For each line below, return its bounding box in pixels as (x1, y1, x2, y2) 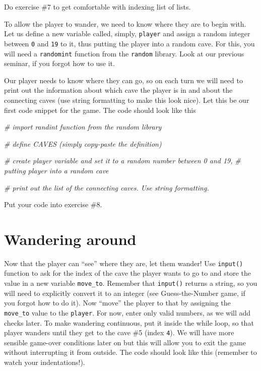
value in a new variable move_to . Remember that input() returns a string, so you (4, 278, 257, 288)
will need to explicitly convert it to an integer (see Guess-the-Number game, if (4, 287, 245, 298)
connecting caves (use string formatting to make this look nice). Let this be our (4, 94, 249, 105)
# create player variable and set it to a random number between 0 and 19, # (4, 155, 241, 166)
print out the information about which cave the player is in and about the (4, 85, 233, 95)
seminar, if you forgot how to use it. (4, 58, 115, 69)
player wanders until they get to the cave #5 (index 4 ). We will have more (4, 327, 234, 338)
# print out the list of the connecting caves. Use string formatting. (4, 182, 209, 193)
